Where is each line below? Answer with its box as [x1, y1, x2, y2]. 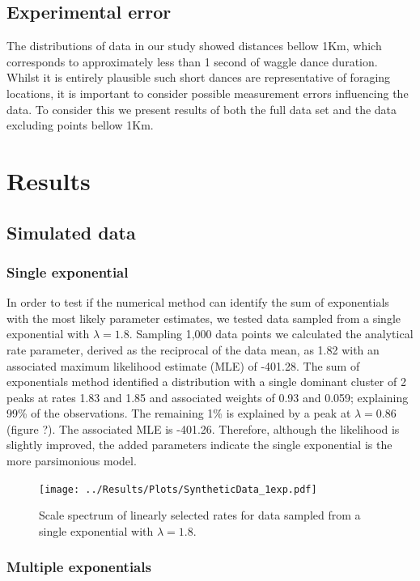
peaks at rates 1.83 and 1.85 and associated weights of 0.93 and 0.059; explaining [6, 388, 409, 405]
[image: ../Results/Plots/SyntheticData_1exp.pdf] [39, 483, 317, 495]
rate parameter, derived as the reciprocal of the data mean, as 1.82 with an [6, 341, 380, 358]
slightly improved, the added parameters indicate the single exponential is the [6, 436, 392, 453]
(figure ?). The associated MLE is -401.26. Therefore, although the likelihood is [6, 420, 400, 437]
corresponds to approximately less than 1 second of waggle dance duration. [6, 53, 378, 70]
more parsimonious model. [6, 452, 137, 469]
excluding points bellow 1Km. [6, 117, 154, 134]
